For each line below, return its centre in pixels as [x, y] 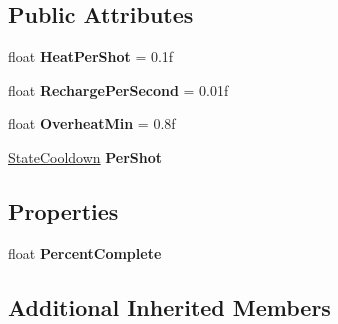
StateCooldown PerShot [85, 156]
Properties [63, 210]
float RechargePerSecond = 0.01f [118, 89]
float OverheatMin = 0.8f [92, 123]
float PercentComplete [85, 252]
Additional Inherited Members [169, 306]
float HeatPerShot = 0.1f [91, 56]
